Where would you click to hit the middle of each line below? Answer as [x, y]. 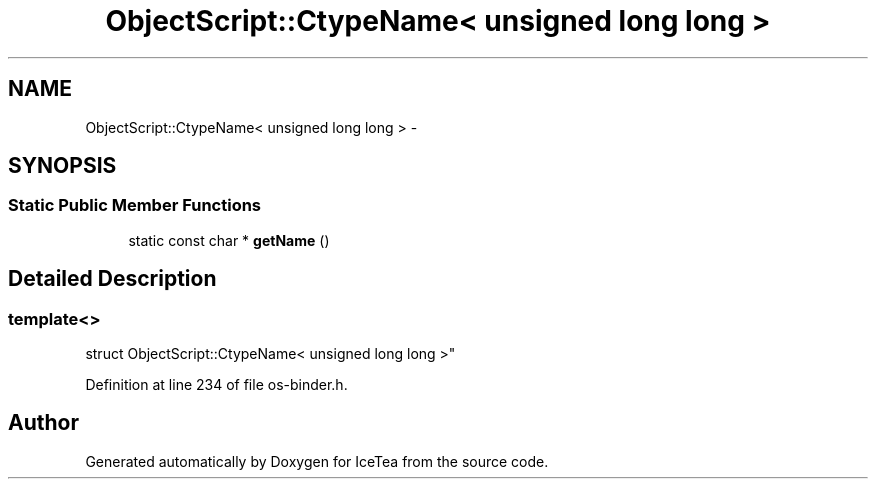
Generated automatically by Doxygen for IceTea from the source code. [317, 461]
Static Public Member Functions [135, 205]
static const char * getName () [229, 240]
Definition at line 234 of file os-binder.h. [216, 385]
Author [43, 423]
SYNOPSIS [62, 166]
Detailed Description [112, 279]
